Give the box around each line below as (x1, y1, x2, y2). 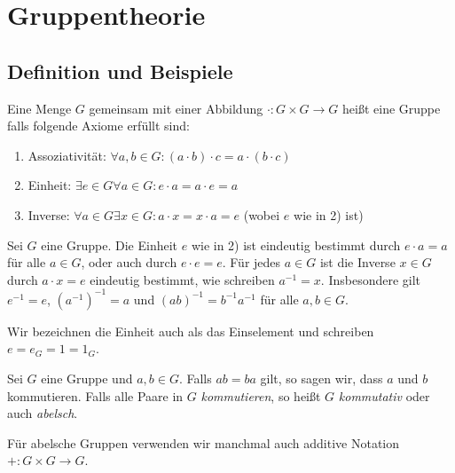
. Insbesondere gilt (320, 270, 421, 288)
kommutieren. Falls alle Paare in (7, 386, 184, 405)
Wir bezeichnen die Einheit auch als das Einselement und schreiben (7, 321, 374, 340)
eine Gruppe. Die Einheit (41, 235, 178, 254)
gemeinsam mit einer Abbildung (89, 99, 263, 117)
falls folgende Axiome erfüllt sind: (7, 116, 190, 135)
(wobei (243, 205, 280, 224)
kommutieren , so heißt (200, 386, 321, 405)
